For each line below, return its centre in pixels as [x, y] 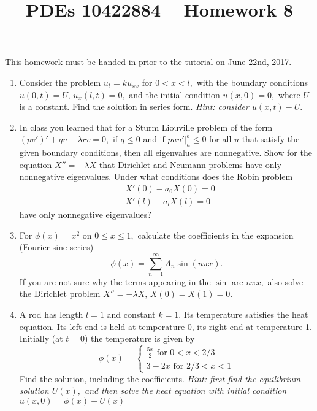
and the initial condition [174, 94]
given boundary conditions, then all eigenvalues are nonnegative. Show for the [166, 152]
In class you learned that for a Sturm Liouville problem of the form [146, 127]
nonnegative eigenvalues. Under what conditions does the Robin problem [156, 176]
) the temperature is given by [139, 338]
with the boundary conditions [252, 82]
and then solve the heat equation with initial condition [186, 390]
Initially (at [41, 338]
